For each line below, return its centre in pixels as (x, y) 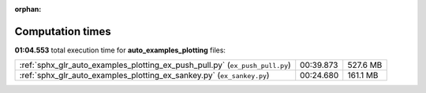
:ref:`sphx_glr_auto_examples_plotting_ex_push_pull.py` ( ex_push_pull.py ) (155, 65)
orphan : (28, 9)
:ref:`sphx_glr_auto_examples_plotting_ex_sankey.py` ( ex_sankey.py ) (144, 76)
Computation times (63, 31)
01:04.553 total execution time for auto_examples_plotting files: (120, 50)
